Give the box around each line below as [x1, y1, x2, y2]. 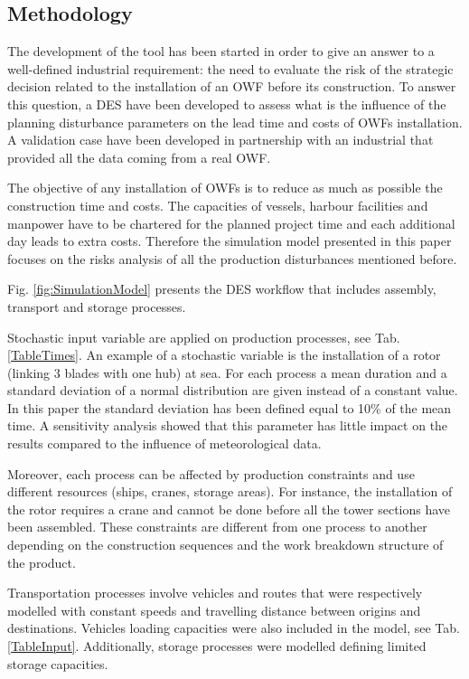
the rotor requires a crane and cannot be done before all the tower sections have [7, 499, 451, 518]
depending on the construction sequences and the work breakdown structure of [7, 535, 444, 554]
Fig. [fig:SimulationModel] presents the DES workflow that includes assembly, [7, 279, 436, 298]
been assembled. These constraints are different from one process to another [7, 517, 427, 536]
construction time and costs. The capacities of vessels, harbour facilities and [7, 195, 428, 214]
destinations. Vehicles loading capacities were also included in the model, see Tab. [7, 618, 460, 637]
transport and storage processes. [7, 297, 186, 316]
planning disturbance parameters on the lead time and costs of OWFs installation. [7, 112, 463, 131]
